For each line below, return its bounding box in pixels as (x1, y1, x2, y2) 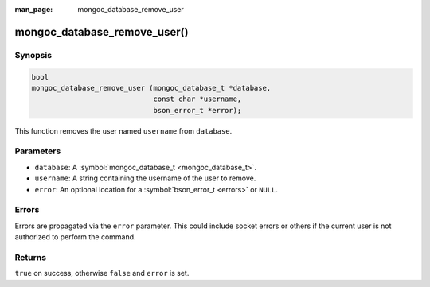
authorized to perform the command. (14, 232, 136, 242)
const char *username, (153, 95, 242, 103)
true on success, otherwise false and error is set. (14, 269, 190, 278)
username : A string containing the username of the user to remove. (34, 173, 256, 183)
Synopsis (14, 49, 52, 60)
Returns (14, 251, 47, 262)
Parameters (14, 145, 61, 157)
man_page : (14, 5, 53, 14)
